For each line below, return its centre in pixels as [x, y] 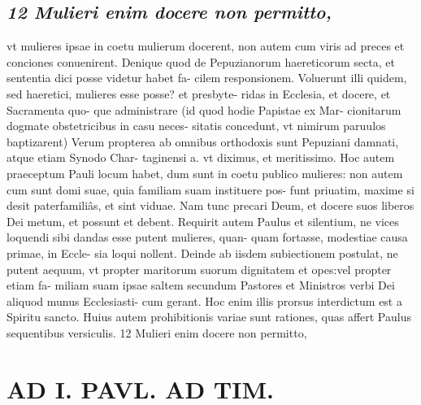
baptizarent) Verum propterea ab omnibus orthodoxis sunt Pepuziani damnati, [203, 141]
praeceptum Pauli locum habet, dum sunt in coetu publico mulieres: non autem [205, 173]
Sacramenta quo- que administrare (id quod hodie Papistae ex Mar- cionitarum [204, 109]
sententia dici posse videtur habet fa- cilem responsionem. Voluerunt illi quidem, [207, 78]
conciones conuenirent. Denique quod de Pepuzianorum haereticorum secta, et [201, 61]
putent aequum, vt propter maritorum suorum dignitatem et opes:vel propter [199, 269]
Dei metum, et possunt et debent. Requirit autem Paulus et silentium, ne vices [203, 221]
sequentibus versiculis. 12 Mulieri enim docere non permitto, [157, 332]
